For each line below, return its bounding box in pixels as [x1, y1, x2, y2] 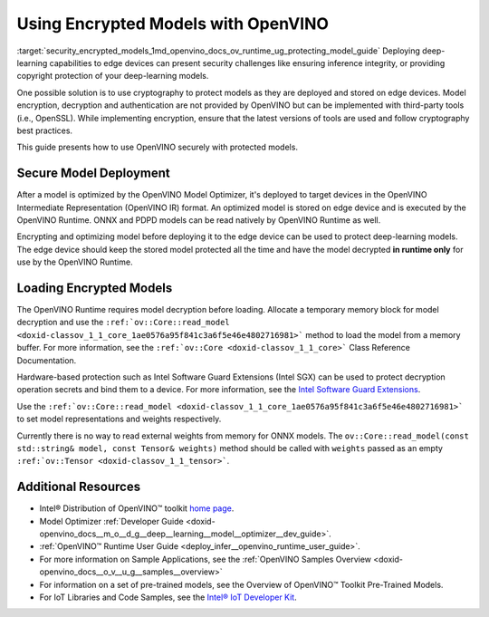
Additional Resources [16, 479, 140, 495]
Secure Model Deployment [16, 166, 171, 181]
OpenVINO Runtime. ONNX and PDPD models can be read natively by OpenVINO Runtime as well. [16, 214, 381, 226]
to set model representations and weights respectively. [16, 413, 222, 425]
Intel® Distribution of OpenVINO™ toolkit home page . [39, 503, 235, 514]
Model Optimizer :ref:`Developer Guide [39, 516, 185, 526]
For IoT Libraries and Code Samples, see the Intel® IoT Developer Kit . [39, 592, 298, 603]
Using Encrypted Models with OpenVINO [16, 14, 330, 34]
